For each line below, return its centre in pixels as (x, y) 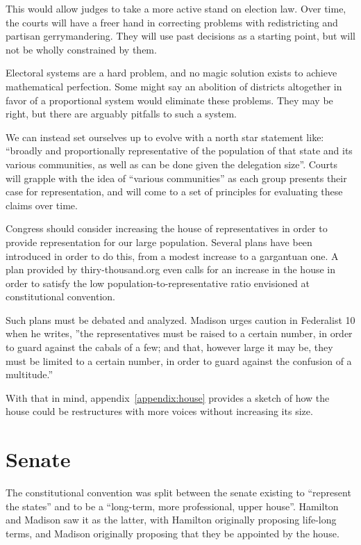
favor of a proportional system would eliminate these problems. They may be (169, 100)
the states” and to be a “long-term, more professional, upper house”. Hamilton (172, 506)
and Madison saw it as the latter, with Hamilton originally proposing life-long (171, 520)
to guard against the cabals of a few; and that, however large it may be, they (169, 347)
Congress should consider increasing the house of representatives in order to (167, 228)
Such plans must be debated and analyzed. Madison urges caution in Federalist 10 (180, 319)
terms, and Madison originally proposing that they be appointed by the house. (173, 533)
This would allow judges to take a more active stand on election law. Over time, (176, 8)
